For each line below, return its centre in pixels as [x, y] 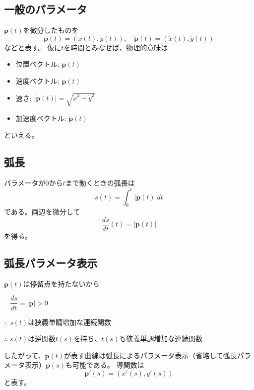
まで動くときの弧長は [100, 182]
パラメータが [25, 182]
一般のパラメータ [46, 9]
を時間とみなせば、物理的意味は [116, 47]
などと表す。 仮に [33, 47]
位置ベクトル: [37, 64]
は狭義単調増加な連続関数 [70, 322]
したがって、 [25, 355]
